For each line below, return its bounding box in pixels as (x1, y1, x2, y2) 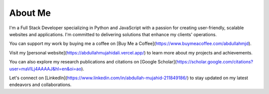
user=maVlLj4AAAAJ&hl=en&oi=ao (9, 66, 82, 72)
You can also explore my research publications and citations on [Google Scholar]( (9, 59, 177, 65)
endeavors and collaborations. (9, 82, 72, 88)
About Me (9, 7, 51, 18)
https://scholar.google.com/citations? (176, 59, 254, 65)
